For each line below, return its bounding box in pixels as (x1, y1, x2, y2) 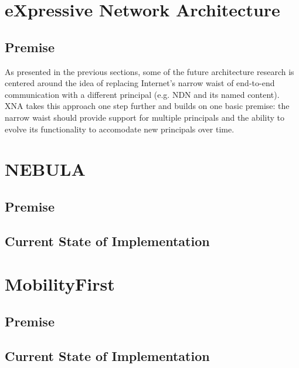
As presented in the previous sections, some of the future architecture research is (5, 65, 294, 77)
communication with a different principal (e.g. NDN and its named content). (5, 88, 280, 100)
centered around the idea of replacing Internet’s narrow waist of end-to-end (5, 77, 275, 89)
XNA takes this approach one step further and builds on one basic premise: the (5, 100, 290, 112)
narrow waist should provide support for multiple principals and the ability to (5, 111, 285, 123)
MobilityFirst (5, 272, 115, 296)
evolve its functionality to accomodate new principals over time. (5, 122, 235, 135)
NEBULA (5, 157, 86, 181)
